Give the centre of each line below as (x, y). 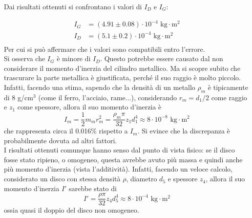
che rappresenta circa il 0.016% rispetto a (66, 131)
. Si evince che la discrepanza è (184, 131)
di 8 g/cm (19, 97)
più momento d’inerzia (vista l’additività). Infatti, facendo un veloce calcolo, (118, 169)
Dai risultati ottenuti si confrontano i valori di (73, 6)
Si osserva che (25, 58)
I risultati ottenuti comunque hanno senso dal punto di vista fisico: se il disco (119, 150)
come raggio (229, 97)
